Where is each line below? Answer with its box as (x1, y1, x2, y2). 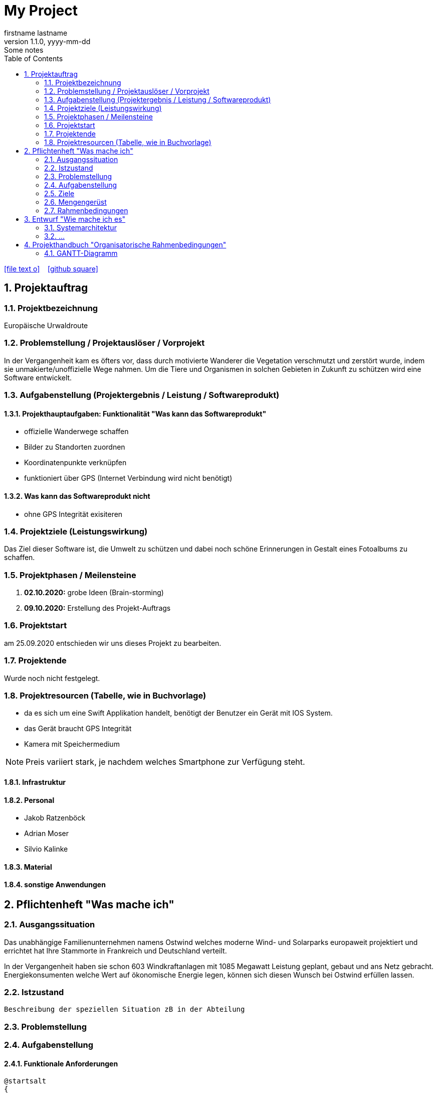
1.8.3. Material (4, 862, 52, 871)
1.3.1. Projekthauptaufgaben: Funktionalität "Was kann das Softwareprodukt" (4, 409, 267, 418)
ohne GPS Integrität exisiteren (24, 509, 123, 518)
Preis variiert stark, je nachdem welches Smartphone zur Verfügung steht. (26, 757, 305, 767)
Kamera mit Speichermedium (24, 740, 120, 749)
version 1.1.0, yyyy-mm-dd (4, 37, 91, 46)
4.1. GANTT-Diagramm (44, 248, 118, 257)
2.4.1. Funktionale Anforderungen (4, 1059, 118, 1068)
